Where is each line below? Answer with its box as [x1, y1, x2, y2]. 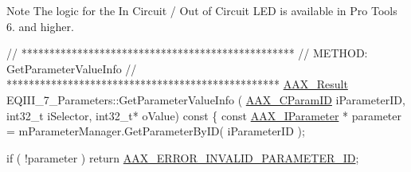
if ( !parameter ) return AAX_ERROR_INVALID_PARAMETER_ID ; [6, 149, 359, 166]
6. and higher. [6, 18, 74, 34]
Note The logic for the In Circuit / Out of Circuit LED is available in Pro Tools [6, 2, 397, 18]
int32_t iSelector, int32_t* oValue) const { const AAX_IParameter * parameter [6, 107, 402, 123]
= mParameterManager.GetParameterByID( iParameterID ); [6, 123, 305, 139]
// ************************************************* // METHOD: [6, 45, 368, 61]
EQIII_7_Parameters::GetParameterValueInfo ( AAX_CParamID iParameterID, [6, 91, 405, 107]
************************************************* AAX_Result [6, 76, 348, 92]
